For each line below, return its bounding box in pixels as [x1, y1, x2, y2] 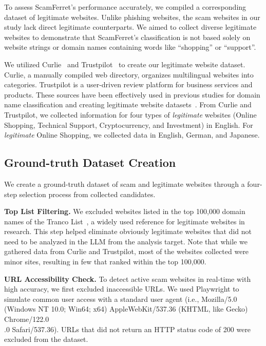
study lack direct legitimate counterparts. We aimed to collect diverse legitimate [4, 22, 257, 32]
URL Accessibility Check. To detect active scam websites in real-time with [4, 273, 251, 284]
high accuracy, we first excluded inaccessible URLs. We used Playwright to [4, 283, 239, 294]
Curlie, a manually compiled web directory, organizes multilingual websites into [4, 69, 254, 80]
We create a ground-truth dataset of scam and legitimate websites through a [4, 178, 245, 189]
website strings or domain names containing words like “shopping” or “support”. [4, 42, 256, 52]
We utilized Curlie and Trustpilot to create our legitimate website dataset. [4, 59, 245, 69]
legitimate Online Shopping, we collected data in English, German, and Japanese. [4, 129, 260, 140]
